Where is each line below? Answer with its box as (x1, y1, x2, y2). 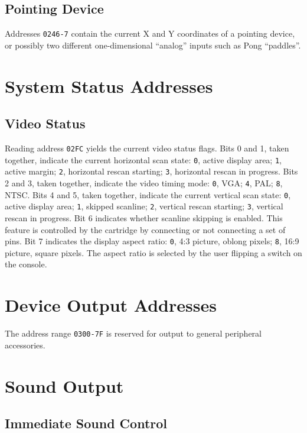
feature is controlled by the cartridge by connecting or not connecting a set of (5, 223, 286, 235)
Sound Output (5, 373, 124, 398)
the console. (5, 258, 47, 270)
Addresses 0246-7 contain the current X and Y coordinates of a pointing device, (5, 27, 295, 40)
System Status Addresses (5, 73, 213, 98)
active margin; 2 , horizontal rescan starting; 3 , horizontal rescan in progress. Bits (5, 165, 298, 177)
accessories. (5, 338, 45, 351)
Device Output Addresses (5, 293, 217, 317)
